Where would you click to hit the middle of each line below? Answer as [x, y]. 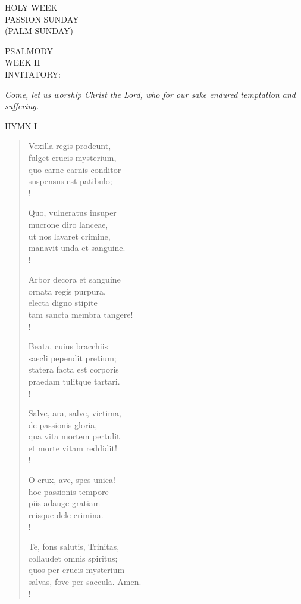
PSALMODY [29, 50]
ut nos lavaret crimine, [69, 236]
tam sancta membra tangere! [81, 315]
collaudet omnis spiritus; [73, 558]
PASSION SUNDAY [42, 19]
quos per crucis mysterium [76, 570]
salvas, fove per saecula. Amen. [85, 581]
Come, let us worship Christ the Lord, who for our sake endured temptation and [150, 94]
